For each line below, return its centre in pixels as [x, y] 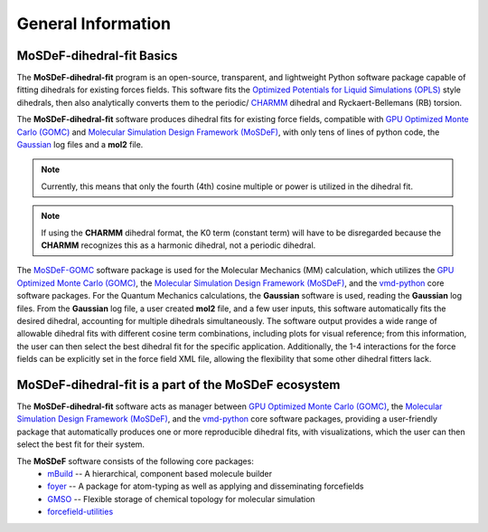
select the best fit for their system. [80, 444]
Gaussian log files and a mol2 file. [80, 145]
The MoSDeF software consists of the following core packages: [136, 461]
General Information [94, 24]
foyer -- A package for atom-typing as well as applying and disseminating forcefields [206, 486]
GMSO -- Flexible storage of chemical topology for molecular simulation [181, 499]
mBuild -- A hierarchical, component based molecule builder [160, 473]
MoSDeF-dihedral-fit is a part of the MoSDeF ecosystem [178, 385]
